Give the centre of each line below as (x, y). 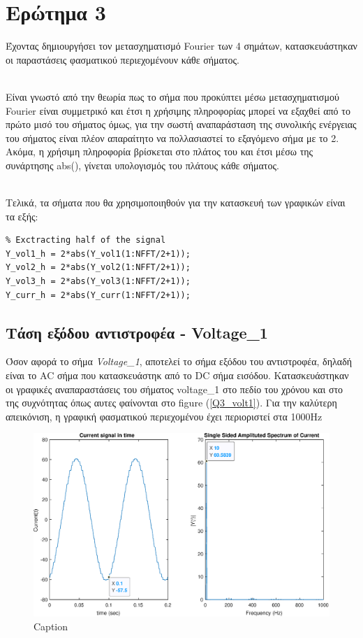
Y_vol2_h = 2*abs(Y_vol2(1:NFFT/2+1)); (98, 268)
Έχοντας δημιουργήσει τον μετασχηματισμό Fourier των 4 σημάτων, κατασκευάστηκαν (181, 46)
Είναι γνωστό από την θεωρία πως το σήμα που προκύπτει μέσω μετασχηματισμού (172, 96)
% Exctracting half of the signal (86, 240)
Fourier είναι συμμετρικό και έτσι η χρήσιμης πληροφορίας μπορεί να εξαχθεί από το (178, 110)
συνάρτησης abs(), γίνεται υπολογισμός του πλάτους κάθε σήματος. (142, 165)
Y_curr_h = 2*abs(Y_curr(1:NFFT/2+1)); (98, 295)
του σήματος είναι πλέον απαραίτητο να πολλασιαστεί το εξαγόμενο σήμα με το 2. (172, 137)
